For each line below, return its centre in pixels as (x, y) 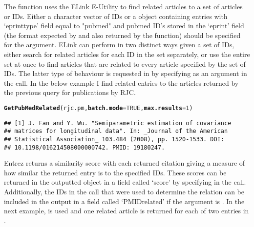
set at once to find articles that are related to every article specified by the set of (125, 64)
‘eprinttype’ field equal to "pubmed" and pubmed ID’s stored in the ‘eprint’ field (124, 26)
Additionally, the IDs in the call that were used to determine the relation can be (124, 191)
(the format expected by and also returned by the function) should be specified (122, 35)
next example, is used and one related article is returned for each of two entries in (127, 211)
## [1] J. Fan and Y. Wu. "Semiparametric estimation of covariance (118, 123)
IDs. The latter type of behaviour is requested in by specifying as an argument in (126, 73)
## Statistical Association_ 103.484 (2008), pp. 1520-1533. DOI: (114, 139)
